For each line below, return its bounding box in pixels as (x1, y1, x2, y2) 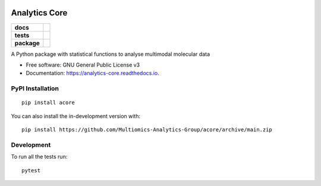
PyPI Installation (11, 84, 59, 93)
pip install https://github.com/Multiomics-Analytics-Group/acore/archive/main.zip (21, 127, 273, 133)
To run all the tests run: (11, 153, 68, 160)
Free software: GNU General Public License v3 (26, 61, 140, 68)
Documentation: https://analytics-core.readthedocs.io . (26, 70, 160, 77)
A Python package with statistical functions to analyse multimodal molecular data (11, 51, 210, 58)
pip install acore (21, 99, 75, 106)
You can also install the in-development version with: (11, 112, 141, 119)
